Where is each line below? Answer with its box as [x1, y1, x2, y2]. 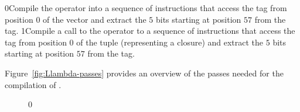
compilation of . [5, 78, 62, 90]
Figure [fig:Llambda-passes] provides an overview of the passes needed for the [5, 66, 284, 79]
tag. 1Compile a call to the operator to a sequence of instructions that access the [5, 24, 295, 37]
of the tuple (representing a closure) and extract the [76, 36, 264, 48]
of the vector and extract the [43, 13, 146, 25]
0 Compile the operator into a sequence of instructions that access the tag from [5, 2, 287, 13]
